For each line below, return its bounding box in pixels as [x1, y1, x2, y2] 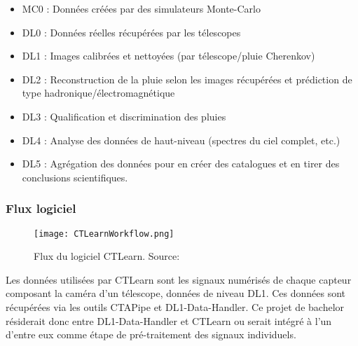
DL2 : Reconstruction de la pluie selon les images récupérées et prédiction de [22, 71, 352, 86]
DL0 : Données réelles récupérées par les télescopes [22, 25, 241, 39]
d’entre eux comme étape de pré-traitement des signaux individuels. [6, 327, 296, 342]
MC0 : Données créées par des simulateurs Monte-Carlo [22, 1, 261, 15]
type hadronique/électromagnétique [22, 85, 175, 100]
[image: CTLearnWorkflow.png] [34, 228, 174, 239]
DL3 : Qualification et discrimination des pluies [22, 109, 226, 123]
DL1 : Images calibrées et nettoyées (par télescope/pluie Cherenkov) [22, 48, 315, 63]
